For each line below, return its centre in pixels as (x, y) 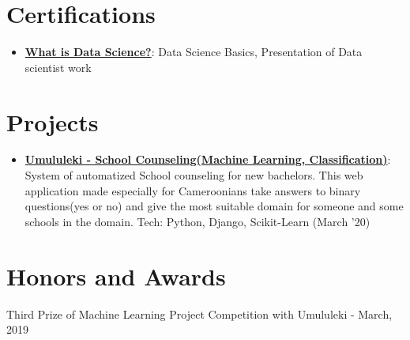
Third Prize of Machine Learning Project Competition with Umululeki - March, (199, 314)
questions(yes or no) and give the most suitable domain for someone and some (214, 206)
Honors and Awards (116, 276)
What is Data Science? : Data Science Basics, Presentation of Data (194, 52)
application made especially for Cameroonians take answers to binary (193, 190)
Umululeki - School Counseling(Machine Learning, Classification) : (208, 159)
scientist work (58, 67)
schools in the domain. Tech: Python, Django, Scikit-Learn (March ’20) (197, 221)
